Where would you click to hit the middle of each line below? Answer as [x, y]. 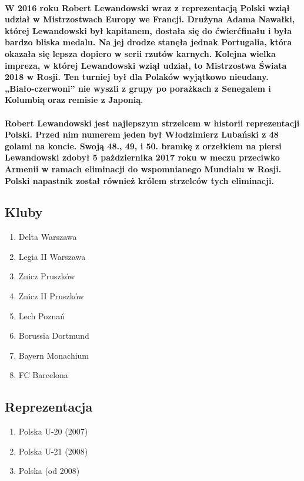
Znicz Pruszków [47, 276]
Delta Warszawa [48, 237]
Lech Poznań [41, 315]
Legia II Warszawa [52, 256]
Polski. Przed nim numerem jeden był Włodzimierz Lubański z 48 [142, 134]
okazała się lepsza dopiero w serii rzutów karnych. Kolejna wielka [140, 53]
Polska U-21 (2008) [53, 451]
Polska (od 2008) [49, 471]
